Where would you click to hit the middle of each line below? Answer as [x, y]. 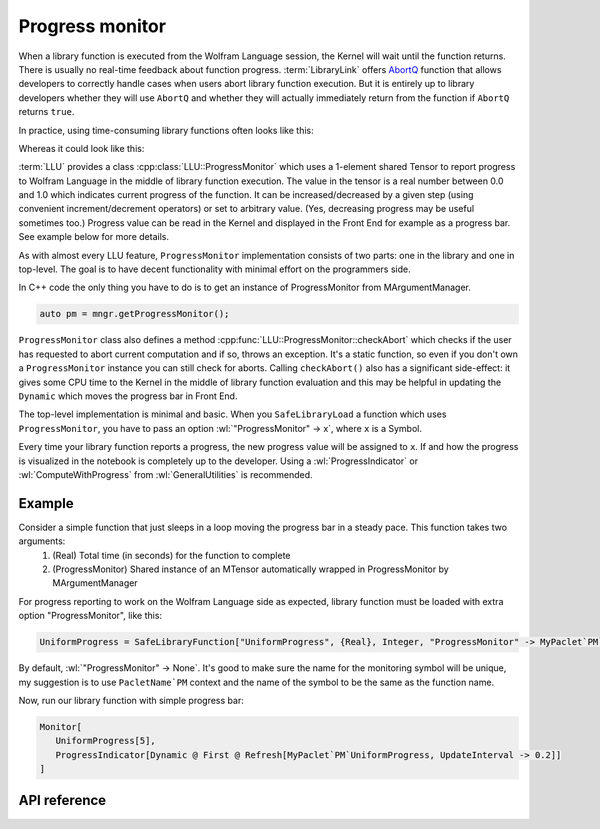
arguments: [42, 541]
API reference [62, 800]
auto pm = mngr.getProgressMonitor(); [134, 314]
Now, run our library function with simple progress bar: [131, 700]
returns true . [46, 112]
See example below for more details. [94, 237]
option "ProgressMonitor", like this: [90, 616]
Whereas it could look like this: [81, 148]
